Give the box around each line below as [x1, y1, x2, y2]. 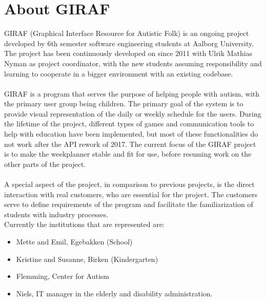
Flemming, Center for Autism [16, 271, 109, 281]
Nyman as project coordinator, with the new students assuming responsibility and [4, 58, 262, 68]
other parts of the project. [4, 158, 86, 169]
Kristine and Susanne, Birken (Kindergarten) [16, 253, 158, 264]
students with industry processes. [4, 209, 109, 219]
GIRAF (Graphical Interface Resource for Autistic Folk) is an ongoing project [4, 28, 249, 39]
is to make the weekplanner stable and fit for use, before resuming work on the [4, 148, 252, 159]
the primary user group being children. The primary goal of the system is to [4, 98, 243, 109]
